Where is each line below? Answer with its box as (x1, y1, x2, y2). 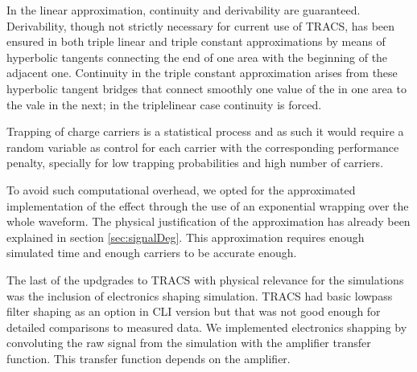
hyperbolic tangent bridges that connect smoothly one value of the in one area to (6, 80, 407, 96)
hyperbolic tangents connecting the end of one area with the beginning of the (6, 48, 388, 65)
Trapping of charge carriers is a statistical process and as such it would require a (6, 123, 404, 140)
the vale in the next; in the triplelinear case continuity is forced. (6, 96, 322, 112)
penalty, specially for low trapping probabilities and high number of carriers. (6, 154, 384, 171)
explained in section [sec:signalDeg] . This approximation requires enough (6, 228, 365, 245)
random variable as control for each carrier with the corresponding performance (6, 138, 399, 155)
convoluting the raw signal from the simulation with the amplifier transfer (6, 334, 371, 351)
